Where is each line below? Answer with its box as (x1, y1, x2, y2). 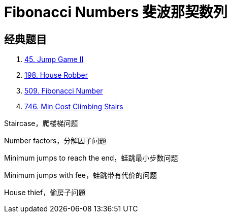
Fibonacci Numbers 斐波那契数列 (4, 4, 228, 21)
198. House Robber (24, 71, 88, 80)
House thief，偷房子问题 (4, 188, 86, 197)
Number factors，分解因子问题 (4, 136, 107, 145)
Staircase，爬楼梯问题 (4, 119, 78, 128)
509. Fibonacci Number (24, 86, 103, 96)
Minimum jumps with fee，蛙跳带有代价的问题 (4, 171, 157, 180)
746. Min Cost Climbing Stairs (24, 102, 123, 111)
